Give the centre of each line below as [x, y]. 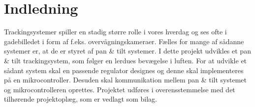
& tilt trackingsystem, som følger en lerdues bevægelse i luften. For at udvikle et [126, 60]
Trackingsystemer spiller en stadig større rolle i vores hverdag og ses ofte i [115, 32]
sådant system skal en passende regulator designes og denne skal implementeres [124, 70]
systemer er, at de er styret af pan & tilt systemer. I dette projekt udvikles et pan [127, 51]
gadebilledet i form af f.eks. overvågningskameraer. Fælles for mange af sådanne [124, 41]
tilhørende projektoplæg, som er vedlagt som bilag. [81, 99]
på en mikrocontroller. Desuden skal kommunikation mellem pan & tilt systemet [125, 80]
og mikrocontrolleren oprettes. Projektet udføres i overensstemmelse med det [120, 89]
